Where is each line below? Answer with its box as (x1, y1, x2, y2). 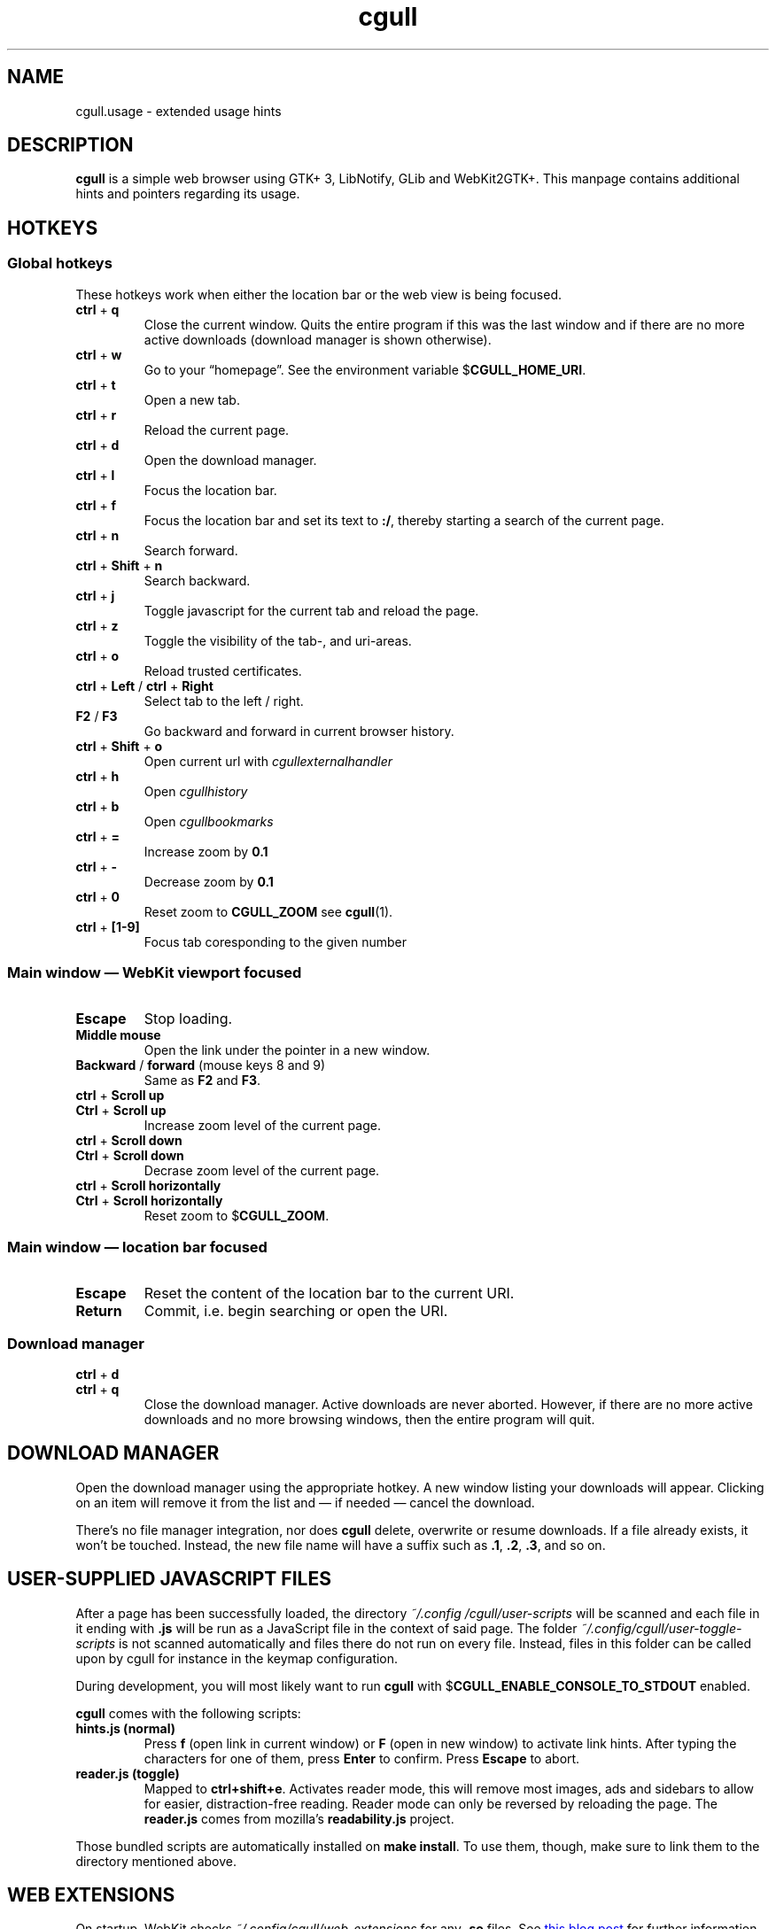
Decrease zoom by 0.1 (144, 873, 274, 889)
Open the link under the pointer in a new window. (144, 1042, 431, 1058)
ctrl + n (75, 527, 120, 543)
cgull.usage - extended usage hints (75, 103, 282, 119)
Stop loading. (144, 1010, 233, 1028)
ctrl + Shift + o (75, 738, 163, 754)
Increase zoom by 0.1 (144, 843, 268, 859)
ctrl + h (75, 768, 120, 784)
